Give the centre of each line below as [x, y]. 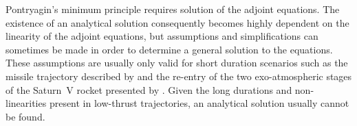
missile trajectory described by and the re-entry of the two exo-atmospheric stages [179, 76]
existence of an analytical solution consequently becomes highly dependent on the [177, 22]
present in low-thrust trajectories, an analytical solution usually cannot [199, 103]
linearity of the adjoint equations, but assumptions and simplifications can [162, 36]
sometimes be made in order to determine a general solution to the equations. [169, 49]
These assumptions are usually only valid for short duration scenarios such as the [177, 63]
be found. [25, 116]
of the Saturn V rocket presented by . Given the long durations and [149, 89]
